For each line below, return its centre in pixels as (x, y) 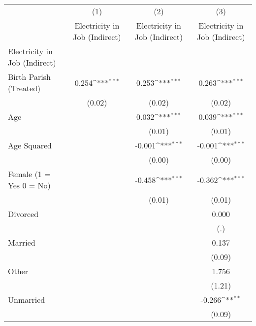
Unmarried (27, 300)
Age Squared (30, 145)
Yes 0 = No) (29, 185)
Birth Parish (29, 77)
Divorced (23, 214)
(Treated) (24, 88)
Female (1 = (29, 174)
